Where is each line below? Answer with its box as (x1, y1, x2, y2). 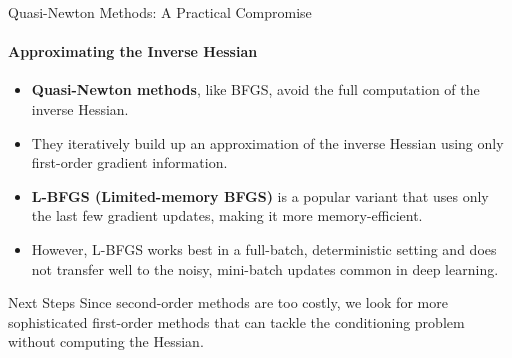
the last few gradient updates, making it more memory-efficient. (31, 205, 423, 226)
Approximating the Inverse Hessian (8, 41, 258, 62)
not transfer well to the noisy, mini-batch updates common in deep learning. (31, 258, 499, 279)
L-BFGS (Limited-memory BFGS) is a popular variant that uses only (31, 185, 489, 206)
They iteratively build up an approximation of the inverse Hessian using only (31, 132, 504, 153)
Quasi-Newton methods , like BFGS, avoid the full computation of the (31, 79, 480, 100)
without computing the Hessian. (8, 331, 204, 352)
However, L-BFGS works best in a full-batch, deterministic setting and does (31, 238, 497, 259)
